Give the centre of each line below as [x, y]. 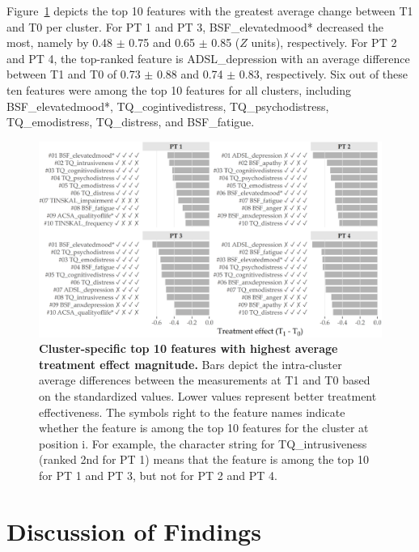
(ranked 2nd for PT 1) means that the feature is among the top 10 [204, 459]
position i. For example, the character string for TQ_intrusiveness [203, 443]
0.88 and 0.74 [190, 74]
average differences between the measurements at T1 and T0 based [205, 380]
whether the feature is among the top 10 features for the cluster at [204, 428]
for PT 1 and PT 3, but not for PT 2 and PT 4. [158, 475]
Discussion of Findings [134, 531]
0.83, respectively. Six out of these [324, 74]
